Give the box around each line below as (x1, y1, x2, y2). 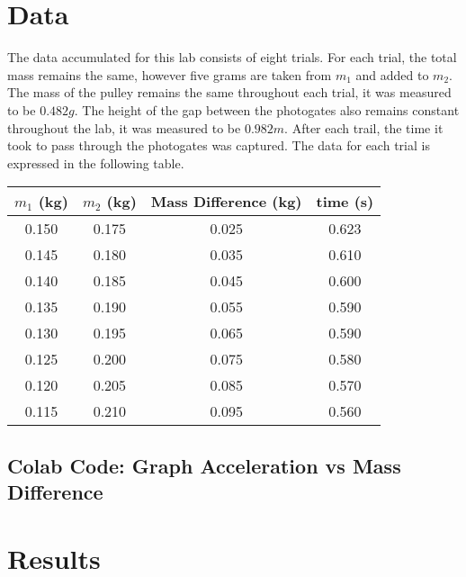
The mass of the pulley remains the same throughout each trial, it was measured (7, 83, 452, 102)
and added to (355, 65, 429, 84)
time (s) (316, 191, 374, 212)
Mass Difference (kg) (150, 191, 302, 212)
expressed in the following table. (7, 153, 184, 172)
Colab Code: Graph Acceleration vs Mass (7, 451, 401, 479)
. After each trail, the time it (284, 118, 444, 137)
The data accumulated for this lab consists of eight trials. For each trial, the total (7, 48, 457, 67)
